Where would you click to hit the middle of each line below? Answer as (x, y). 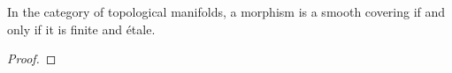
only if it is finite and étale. (81, 29)
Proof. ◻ (32, 58)
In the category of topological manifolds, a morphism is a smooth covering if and (226, 11)
